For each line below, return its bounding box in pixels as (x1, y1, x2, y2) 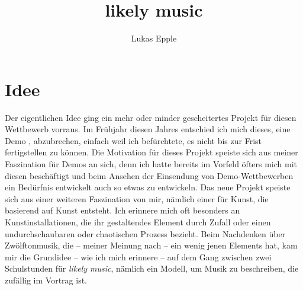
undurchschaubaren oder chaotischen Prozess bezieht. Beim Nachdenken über (5, 227, 286, 240)
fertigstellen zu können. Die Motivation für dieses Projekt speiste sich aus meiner (5, 146, 298, 158)
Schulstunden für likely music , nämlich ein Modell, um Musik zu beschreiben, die (5, 262, 299, 275)
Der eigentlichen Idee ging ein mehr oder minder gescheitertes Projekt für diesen (5, 111, 296, 123)
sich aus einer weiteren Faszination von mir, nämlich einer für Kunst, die (5, 192, 269, 205)
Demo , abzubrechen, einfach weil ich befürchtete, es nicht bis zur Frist (5, 134, 262, 146)
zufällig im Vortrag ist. (5, 273, 88, 286)
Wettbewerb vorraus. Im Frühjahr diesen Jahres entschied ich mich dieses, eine (5, 123, 291, 135)
